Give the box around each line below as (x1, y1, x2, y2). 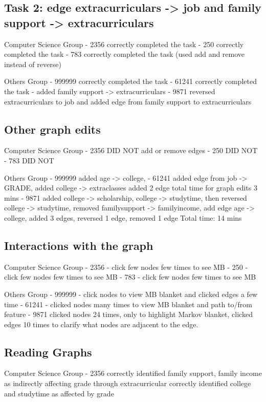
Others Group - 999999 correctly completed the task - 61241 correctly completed (4, 76, 257, 87)
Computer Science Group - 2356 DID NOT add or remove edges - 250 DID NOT (4, 145, 258, 156)
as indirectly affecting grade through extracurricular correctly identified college (4, 378, 251, 389)
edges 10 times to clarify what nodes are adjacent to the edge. (4, 319, 198, 329)
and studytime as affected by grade (4, 388, 114, 398)
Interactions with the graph (4, 237, 153, 253)
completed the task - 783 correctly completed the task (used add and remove (4, 49, 245, 59)
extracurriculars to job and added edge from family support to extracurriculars (4, 96, 252, 107)
